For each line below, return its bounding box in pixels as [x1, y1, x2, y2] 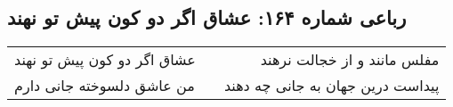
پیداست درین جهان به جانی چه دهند [223, 75, 440, 96]
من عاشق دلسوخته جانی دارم [14, 75, 195, 96]
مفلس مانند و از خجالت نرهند [260, 49, 440, 70]
